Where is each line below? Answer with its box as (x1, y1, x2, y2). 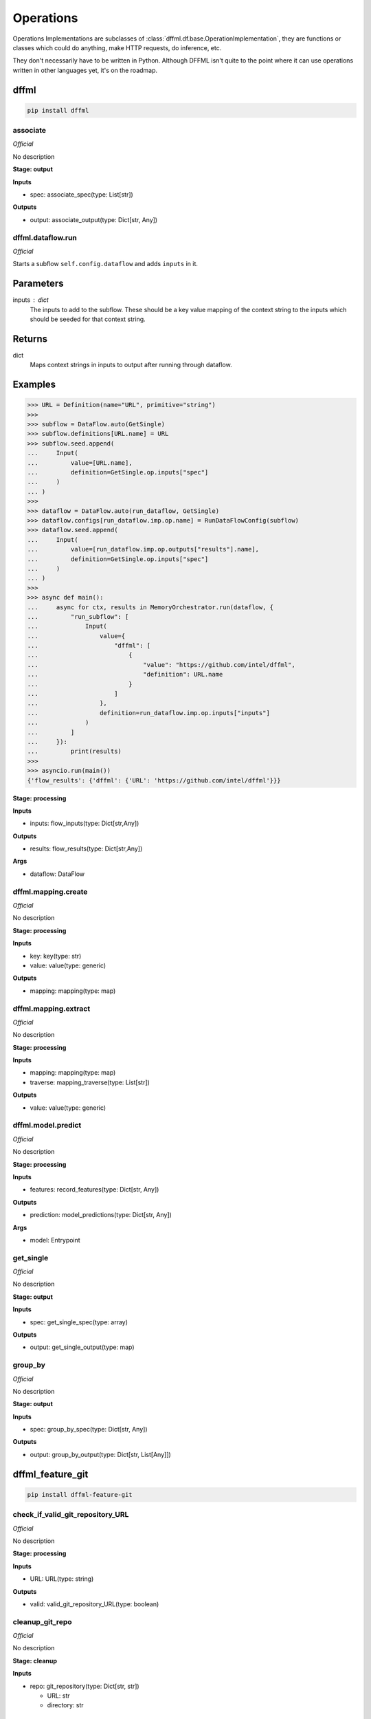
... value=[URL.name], (27, 459, 133, 467)
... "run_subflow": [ (27, 613, 129, 620)
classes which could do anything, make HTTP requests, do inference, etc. (12, 43, 222, 52)
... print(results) (27, 747, 122, 756)
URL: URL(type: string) (30, 1575, 94, 1583)
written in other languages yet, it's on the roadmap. (12, 66, 158, 74)
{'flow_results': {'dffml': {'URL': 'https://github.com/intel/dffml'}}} (27, 776, 281, 784)
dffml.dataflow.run (12, 232, 77, 242)
